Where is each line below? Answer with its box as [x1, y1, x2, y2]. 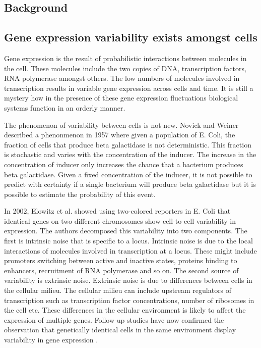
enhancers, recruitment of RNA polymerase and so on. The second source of [4, 265, 239, 275]
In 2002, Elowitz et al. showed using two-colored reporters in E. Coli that [4, 206, 231, 216]
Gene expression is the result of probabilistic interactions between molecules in [4, 53, 247, 63]
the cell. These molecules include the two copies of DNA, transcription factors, [4, 63, 246, 73]
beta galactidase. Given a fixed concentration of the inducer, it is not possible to [4, 169, 252, 179]
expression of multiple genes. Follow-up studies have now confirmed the [4, 314, 224, 325]
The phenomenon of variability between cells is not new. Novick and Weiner [4, 119, 239, 130]
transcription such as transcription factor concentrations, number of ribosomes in [4, 294, 254, 305]
